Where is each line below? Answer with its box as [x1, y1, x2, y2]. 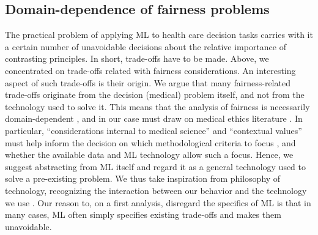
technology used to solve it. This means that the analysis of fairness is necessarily [5, 100, 310, 113]
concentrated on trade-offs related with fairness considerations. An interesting [5, 64, 296, 76]
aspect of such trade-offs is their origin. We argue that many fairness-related [5, 76, 290, 89]
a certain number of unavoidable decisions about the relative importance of [5, 40, 286, 53]
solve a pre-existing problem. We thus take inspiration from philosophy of [5, 172, 281, 185]
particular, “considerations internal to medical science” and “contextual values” [5, 124, 302, 136]
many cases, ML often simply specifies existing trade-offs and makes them [5, 208, 281, 221]
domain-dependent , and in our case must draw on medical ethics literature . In [5, 112, 303, 125]
